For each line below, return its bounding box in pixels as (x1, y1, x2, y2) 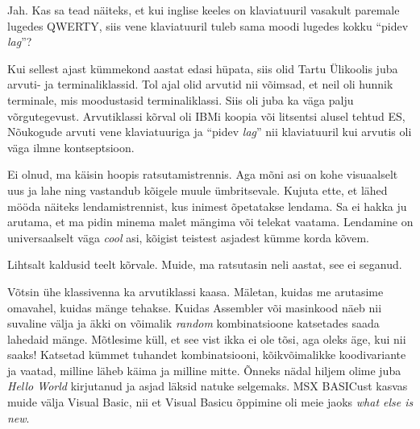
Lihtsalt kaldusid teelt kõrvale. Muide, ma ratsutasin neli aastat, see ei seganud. (7, 256, 402, 273)
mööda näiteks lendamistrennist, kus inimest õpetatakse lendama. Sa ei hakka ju (7, 197, 407, 214)
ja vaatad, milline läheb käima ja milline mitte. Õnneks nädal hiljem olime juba (7, 361, 401, 378)
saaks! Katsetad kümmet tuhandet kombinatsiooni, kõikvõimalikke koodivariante (7, 346, 406, 363)
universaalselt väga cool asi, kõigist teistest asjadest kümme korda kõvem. (7, 229, 369, 245)
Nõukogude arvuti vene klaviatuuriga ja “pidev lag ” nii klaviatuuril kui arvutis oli (7, 123, 412, 140)
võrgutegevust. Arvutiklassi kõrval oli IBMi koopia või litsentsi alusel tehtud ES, (7, 107, 405, 124)
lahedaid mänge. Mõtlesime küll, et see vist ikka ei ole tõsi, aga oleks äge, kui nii (7, 330, 406, 347)
